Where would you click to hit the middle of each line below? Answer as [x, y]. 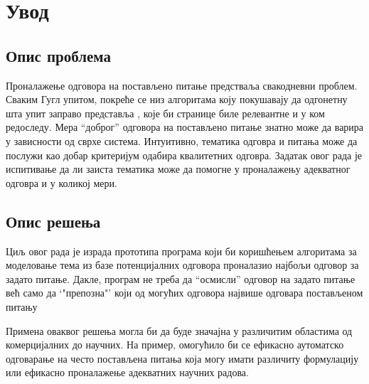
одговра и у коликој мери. [61, 182]
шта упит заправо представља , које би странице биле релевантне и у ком [165, 113]
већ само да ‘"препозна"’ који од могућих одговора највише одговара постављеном [184, 293]
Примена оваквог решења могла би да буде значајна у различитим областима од [179, 330]
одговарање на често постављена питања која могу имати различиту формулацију [182, 358]
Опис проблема [58, 55]
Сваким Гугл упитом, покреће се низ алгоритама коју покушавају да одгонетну [177, 99]
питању [22, 306]
